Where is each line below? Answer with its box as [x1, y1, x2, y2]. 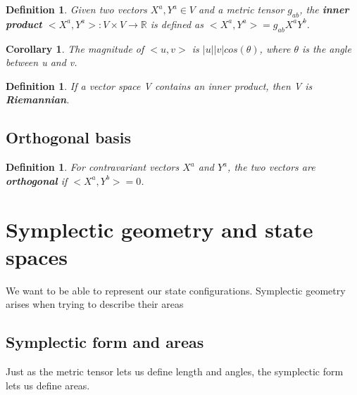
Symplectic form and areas [6, 331, 204, 353]
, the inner [299, 2, 349, 16]
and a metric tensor [199, 2, 284, 16]
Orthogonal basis [6, 127, 131, 148]
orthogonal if [6, 173, 68, 188]
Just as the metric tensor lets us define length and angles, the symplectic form [6, 364, 344, 379]
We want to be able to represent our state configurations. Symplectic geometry [6, 283, 346, 297]
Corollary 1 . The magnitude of [6, 41, 144, 56]
